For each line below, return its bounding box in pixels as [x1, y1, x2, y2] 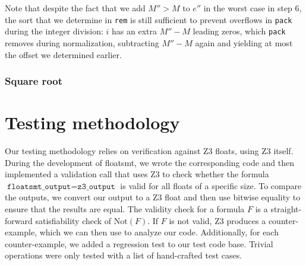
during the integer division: [5, 25, 103, 37]
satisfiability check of [35, 214, 112, 226]
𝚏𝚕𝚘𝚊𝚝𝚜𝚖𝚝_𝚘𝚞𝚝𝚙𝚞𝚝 [7, 182, 71, 191]
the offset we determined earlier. [5, 48, 122, 60]
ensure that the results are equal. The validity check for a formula [5, 203, 245, 215]
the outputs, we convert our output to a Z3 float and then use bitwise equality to [5, 191, 301, 203]
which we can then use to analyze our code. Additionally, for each [39, 226, 279, 238]
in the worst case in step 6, [203, 2, 302, 14]
